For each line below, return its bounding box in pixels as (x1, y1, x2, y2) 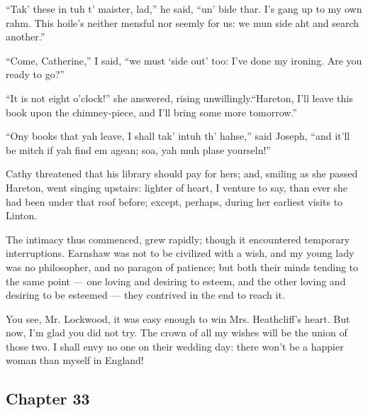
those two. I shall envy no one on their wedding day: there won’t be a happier (6, 338, 344, 353)
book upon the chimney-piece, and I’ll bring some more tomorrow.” (6, 104, 297, 119)
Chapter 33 (6, 387, 90, 409)
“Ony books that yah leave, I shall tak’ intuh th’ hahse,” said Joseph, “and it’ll (6, 128, 350, 143)
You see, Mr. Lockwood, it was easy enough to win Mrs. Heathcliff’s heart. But (6, 311, 350, 326)
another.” (6, 29, 45, 44)
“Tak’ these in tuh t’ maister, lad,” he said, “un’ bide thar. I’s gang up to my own (6, 1, 362, 16)
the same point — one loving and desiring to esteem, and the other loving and (6, 273, 346, 288)
